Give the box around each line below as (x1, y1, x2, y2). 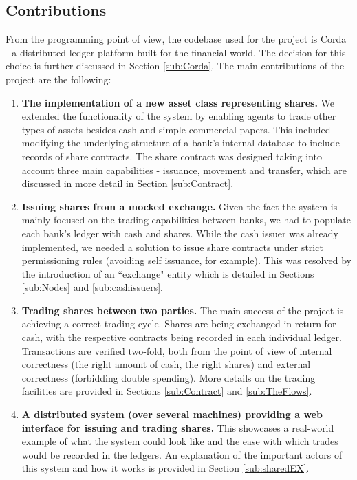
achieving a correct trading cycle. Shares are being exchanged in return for (21, 316, 336, 331)
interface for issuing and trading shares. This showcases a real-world (21, 420, 334, 435)
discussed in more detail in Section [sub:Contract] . (21, 176, 234, 190)
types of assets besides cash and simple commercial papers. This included (21, 122, 331, 136)
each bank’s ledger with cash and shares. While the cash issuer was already (21, 226, 338, 240)
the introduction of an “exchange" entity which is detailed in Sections (21, 266, 314, 281)
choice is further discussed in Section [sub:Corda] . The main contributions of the (6, 58, 345, 73)
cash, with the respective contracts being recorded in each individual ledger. (21, 330, 342, 345)
